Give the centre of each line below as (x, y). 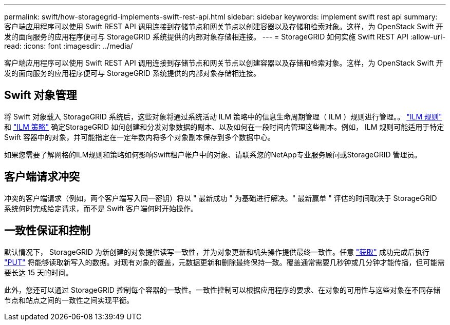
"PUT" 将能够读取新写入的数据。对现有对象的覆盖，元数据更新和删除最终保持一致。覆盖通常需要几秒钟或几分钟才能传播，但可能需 (224, 262)
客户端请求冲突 (42, 177)
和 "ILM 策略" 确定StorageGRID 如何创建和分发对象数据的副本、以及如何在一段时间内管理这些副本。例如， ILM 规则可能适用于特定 (224, 127)
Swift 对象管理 (41, 95)
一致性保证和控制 (47, 231)
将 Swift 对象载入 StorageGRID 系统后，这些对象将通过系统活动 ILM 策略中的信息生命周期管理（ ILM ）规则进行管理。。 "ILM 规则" (223, 116)
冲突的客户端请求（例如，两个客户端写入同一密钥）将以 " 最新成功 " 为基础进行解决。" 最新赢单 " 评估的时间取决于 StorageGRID (221, 198)
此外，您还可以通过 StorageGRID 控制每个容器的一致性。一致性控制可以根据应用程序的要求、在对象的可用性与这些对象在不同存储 (222, 290)
